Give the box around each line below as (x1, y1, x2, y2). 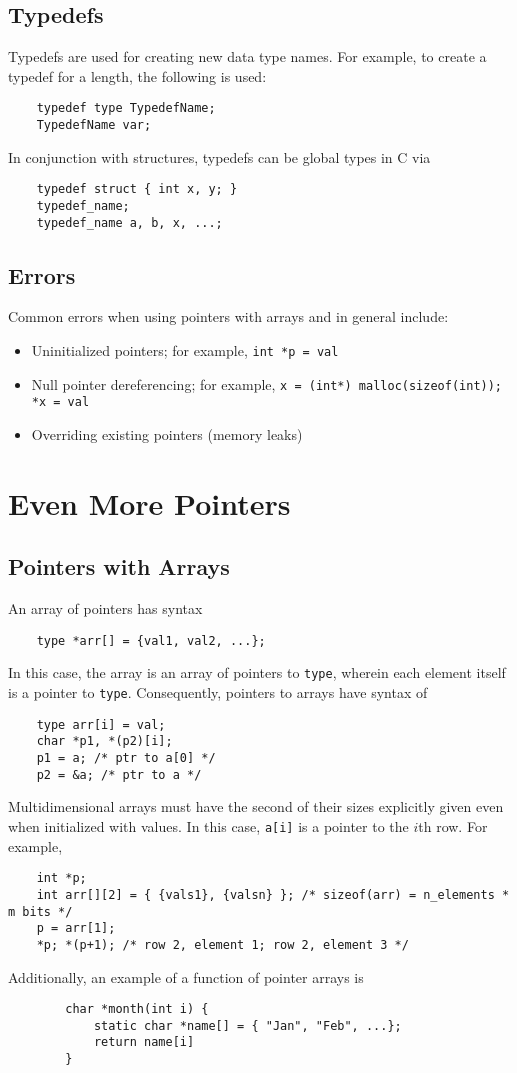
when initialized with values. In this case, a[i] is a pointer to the (8, 815, 409, 836)
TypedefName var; (36, 118, 152, 133)
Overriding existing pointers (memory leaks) (31, 424, 303, 445)
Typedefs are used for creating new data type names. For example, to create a (8, 46, 487, 67)
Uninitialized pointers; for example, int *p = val (31, 340, 339, 361)
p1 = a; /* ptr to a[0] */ (36, 751, 216, 766)
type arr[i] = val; (36, 717, 166, 732)
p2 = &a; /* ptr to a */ (36, 767, 202, 782)
